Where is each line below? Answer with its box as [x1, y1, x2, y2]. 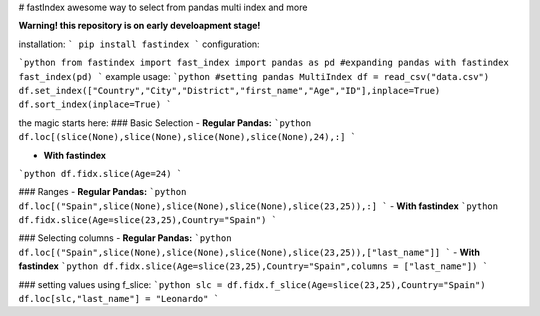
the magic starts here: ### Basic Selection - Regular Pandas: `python [18, 116, 312, 129]
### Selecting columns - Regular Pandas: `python [18, 232, 232, 244]
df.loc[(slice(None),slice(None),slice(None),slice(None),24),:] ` [18, 131, 357, 143]
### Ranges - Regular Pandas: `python [18, 186, 187, 198]
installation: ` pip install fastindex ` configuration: [18, 38, 260, 50]
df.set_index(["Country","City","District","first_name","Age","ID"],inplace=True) [18, 85, 441, 96]
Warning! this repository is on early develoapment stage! [18, 20, 261, 32]
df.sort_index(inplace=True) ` [18, 99, 172, 110]
